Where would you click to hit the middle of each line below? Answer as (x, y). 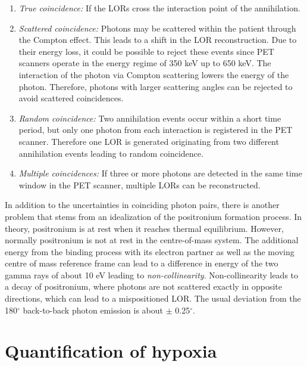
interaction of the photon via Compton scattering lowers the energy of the (154, 74)
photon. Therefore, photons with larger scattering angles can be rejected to (156, 86)
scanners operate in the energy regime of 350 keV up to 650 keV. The (145, 63)
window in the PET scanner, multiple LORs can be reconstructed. (140, 184)
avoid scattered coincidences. (71, 98)
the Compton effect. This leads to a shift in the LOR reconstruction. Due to (158, 40)
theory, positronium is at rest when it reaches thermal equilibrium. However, (144, 228)
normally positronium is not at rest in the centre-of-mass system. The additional (152, 240)
